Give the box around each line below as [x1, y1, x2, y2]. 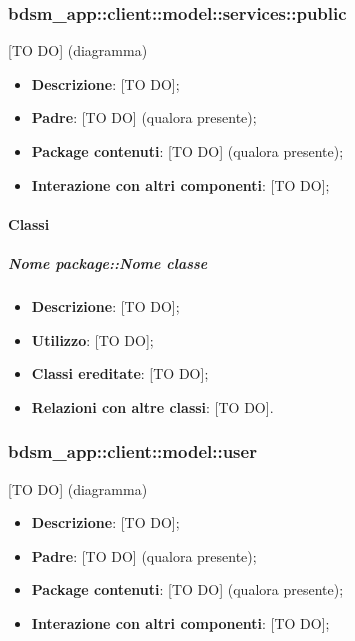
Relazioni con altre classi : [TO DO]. [31, 396, 274, 417]
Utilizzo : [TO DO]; [31, 329, 154, 350]
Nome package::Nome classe [8, 252, 208, 273]
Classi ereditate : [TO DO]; [31, 363, 209, 384]
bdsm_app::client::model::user [8, 439, 257, 464]
